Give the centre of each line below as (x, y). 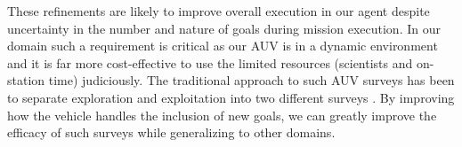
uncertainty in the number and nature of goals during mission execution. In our (224, 28)
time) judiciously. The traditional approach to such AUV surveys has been (251, 80)
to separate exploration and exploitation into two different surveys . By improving (231, 97)
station (26, 80)
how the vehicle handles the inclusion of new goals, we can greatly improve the (222, 115)
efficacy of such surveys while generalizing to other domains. (171, 132)
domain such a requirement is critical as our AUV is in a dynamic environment (223, 46)
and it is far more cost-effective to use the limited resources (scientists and (210, 62)
